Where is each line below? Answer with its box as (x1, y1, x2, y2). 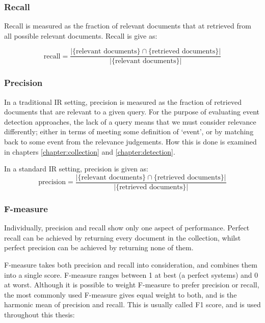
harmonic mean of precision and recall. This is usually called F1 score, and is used (4, 299, 261, 310)
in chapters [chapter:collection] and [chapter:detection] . (4, 146, 175, 157)
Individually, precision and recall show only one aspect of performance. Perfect (4, 222, 250, 233)
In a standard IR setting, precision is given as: (4, 163, 148, 174)
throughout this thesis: (4, 309, 75, 319)
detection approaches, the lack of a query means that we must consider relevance (4, 116, 256, 127)
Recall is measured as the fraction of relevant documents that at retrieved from (4, 20, 251, 31)
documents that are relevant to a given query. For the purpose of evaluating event (4, 106, 260, 117)
